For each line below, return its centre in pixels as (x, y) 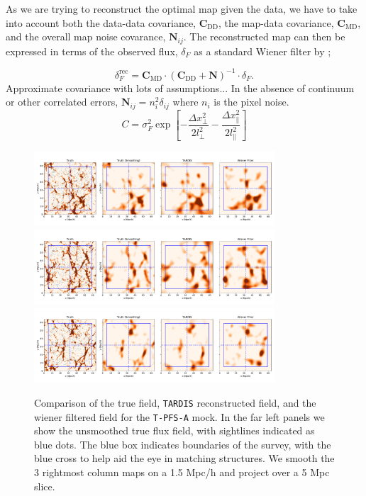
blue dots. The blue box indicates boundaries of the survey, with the (183, 444)
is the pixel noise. (251, 102)
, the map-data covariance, (276, 22)
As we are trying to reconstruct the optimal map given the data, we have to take (182, 9)
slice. (45, 486)
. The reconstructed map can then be (264, 36)
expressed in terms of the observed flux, (92, 51)
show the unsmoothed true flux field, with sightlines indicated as (174, 430)
